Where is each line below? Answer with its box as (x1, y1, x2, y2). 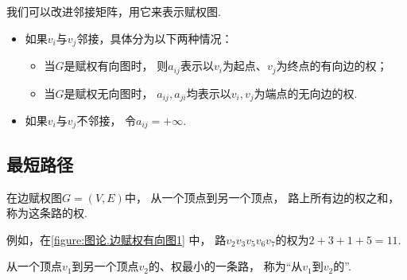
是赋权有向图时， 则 (64, 57, 169, 74)
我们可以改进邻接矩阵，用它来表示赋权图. (6, 3, 221, 19)
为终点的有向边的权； (276, 57, 388, 74)
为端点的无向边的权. (254, 84, 358, 101)
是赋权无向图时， (64, 84, 153, 101)
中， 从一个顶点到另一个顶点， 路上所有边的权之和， (124, 189, 400, 205)
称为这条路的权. (6, 204, 87, 221)
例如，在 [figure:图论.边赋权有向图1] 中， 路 (6, 231, 227, 247)
